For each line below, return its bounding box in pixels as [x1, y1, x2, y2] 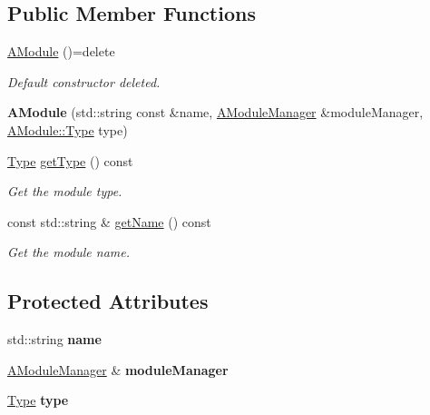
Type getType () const [7, 151, 133, 170]
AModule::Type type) [7, 120, 128, 139]
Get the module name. [7, 242, 131, 262]
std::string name [7, 330, 102, 349]
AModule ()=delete [7, 42, 115, 61]
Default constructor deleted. [7, 72, 161, 91]
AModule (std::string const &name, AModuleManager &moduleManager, [7, 103, 424, 122]
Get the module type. [7, 182, 122, 201]
